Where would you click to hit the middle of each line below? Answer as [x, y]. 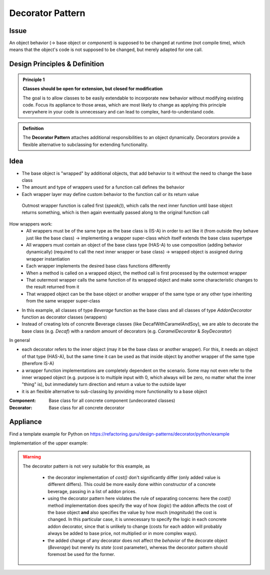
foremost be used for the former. [81, 554]
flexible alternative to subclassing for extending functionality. [85, 144]
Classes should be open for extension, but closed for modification [93, 89]
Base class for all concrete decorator [87, 407]
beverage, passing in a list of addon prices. [92, 491]
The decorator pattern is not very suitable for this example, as [86, 466]
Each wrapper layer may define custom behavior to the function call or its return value [110, 194]
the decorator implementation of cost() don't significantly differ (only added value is [134, 477]
